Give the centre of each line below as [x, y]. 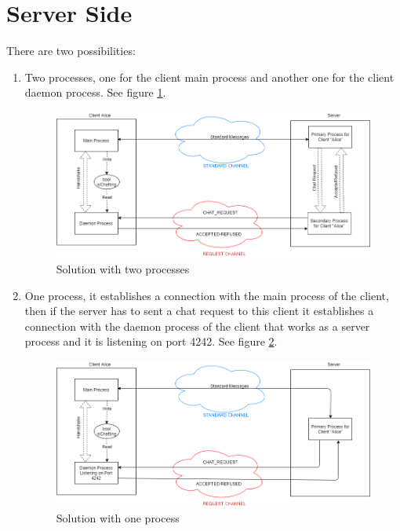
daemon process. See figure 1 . [95, 92]
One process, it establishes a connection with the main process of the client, [207, 295]
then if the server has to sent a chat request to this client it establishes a [199, 311]
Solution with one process [118, 518]
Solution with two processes [123, 269]
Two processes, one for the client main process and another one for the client [209, 77]
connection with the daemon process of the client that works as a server [197, 326]
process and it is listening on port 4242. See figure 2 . [151, 341]
